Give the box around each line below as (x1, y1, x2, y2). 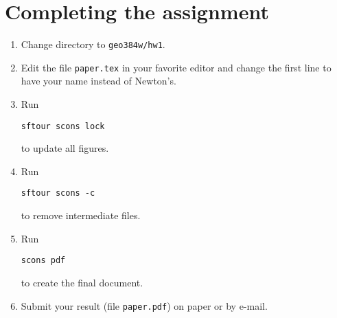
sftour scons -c (21, 188, 95, 198)
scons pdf (21, 255, 66, 266)
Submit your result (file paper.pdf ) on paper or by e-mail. (21, 298, 268, 313)
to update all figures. (21, 141, 109, 155)
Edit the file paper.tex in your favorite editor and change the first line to (21, 60, 332, 74)
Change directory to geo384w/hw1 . (21, 37, 165, 52)
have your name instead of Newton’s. (21, 73, 176, 88)
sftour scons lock (21, 121, 105, 131)
